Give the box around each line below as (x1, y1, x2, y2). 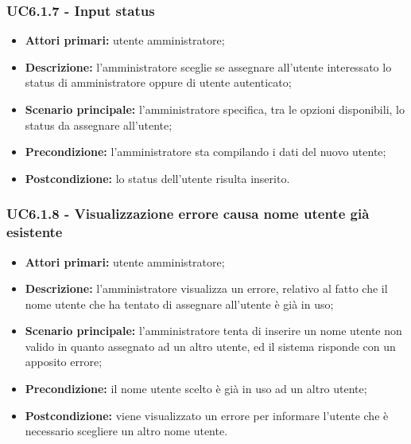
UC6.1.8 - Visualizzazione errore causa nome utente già (6, 204, 370, 224)
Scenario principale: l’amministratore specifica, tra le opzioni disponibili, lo (25, 101, 405, 117)
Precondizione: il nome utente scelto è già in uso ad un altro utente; (25, 380, 367, 397)
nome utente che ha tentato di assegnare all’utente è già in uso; (25, 295, 334, 312)
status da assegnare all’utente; (25, 116, 173, 133)
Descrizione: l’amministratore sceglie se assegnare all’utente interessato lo (25, 58, 392, 75)
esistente (6, 222, 63, 242)
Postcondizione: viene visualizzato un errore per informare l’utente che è (25, 407, 389, 423)
